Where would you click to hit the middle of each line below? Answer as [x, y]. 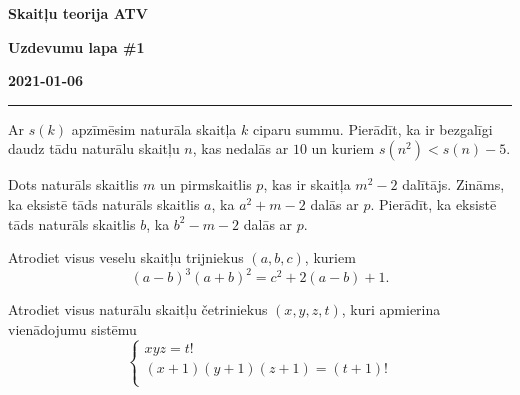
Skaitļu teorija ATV [78, 13]
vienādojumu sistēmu [72, 328]
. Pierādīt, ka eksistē [433, 203]
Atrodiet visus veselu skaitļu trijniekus [126, 257]
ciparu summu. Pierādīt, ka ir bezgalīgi [372, 128]
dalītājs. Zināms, [453, 184]
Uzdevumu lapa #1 [76, 46]
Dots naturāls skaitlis [73, 184]
